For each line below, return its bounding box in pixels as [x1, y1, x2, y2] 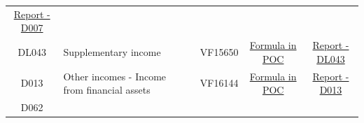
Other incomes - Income [63, 68, 167, 83]
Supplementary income [63, 44, 161, 59]
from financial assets [63, 82, 150, 97]
